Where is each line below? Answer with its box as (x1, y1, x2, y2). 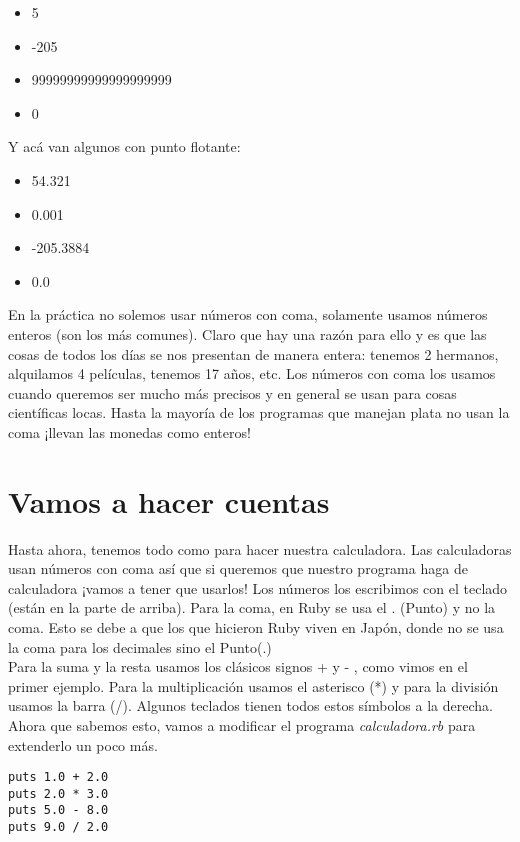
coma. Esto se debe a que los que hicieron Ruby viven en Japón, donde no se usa (8, 617, 504, 637)
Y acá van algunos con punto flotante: (8, 136, 241, 157)
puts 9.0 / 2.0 (8, 820, 109, 835)
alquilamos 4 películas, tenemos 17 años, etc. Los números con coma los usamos (8, 363, 496, 384)
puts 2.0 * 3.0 (8, 786, 109, 801)
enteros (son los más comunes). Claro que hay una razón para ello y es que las (8, 323, 487, 344)
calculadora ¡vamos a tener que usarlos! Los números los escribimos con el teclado (8, 577, 508, 598)
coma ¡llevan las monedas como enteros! (8, 421, 251, 442)
